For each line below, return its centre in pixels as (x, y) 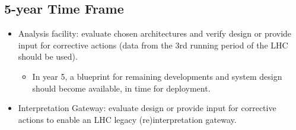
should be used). (48, 56)
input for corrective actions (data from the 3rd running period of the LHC (153, 45)
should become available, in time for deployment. (121, 88)
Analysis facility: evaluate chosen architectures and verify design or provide (155, 33)
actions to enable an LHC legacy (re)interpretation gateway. (127, 119)
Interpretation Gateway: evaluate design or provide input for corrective (147, 108)
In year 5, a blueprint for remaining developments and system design (157, 76)
